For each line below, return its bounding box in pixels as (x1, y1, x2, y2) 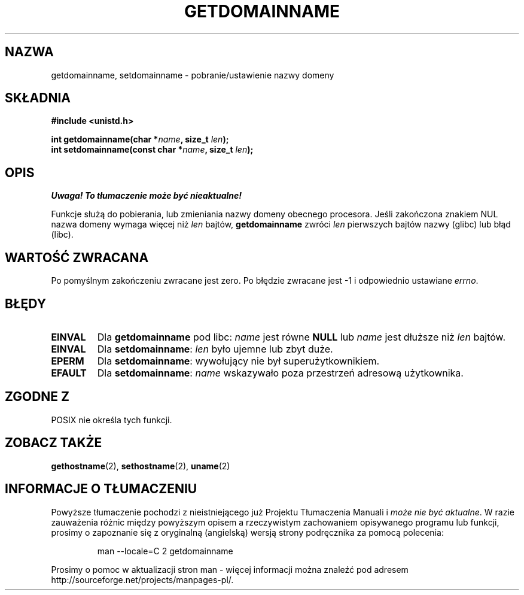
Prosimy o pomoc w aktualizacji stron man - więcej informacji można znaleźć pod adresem (51, 564, 409, 575)
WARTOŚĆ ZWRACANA (5, 250, 149, 265)
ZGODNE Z (5, 389, 70, 405)
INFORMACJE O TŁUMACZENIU (5, 481, 197, 497)
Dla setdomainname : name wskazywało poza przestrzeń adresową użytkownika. (97, 366, 464, 379)
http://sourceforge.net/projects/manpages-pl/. (51, 574, 234, 585)
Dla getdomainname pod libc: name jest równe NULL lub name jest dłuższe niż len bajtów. (97, 330, 506, 343)
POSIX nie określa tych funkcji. (51, 414, 172, 425)
